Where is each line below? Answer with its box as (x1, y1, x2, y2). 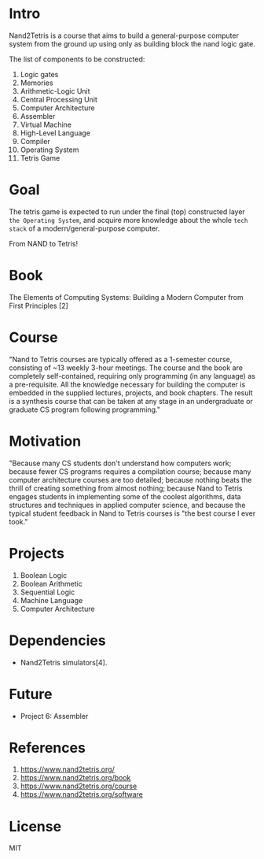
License (9, 817, 62, 835)
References (9, 739, 86, 757)
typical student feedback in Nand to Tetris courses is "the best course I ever (9, 509, 256, 518)
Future (9, 685, 53, 703)
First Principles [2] (9, 301, 69, 310)
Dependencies (9, 631, 106, 650)
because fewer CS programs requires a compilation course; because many (9, 466, 251, 476)
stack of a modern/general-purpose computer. (9, 224, 160, 233)
